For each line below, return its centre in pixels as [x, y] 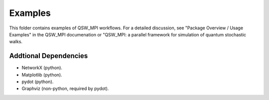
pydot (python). [38, 82]
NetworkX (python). [42, 68]
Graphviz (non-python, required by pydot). [65, 89]
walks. [16, 42]
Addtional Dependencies [49, 56]
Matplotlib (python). [42, 75]
